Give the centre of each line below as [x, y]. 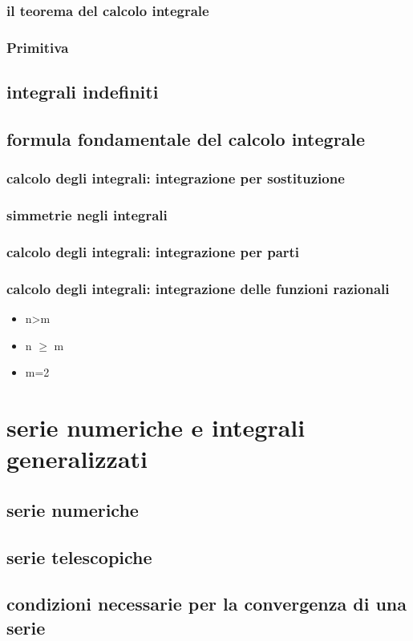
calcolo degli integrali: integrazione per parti [153, 251]
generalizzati [77, 459]
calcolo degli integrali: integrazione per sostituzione [176, 178]
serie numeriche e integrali [156, 427]
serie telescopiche [79, 556]
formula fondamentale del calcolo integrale [186, 138]
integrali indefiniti [83, 92]
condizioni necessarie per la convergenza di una [206, 604]
